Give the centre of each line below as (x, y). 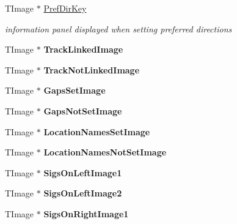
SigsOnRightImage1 (86, 213)
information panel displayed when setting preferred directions (119, 28)
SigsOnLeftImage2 (83, 193)
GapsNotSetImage (83, 110)
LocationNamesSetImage (97, 131)
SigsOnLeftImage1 (83, 172)
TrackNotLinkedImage (92, 69)
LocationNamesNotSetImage (105, 152)
